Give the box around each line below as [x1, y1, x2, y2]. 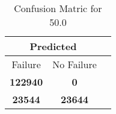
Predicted [29, 39, 77, 53]
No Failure [52, 57, 97, 71]
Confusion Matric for [14, 1, 102, 15]
